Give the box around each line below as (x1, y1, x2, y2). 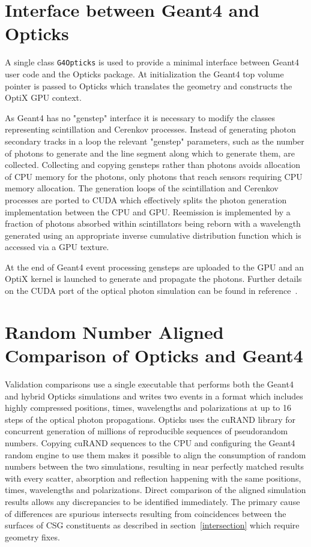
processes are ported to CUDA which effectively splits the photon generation (5, 193, 287, 206)
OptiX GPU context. (5, 91, 82, 104)
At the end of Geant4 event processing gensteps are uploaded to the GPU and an (5, 260, 304, 273)
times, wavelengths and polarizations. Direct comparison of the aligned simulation (5, 483, 306, 496)
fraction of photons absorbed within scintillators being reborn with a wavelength (5, 217, 301, 230)
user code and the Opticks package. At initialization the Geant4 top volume (5, 67, 284, 80)
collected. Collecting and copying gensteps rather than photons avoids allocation (5, 158, 300, 171)
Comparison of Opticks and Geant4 (5, 343, 303, 368)
